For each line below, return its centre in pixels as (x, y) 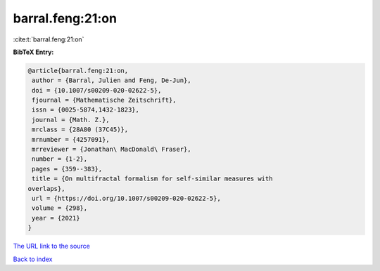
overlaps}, (46, 189)
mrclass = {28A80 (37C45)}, (80, 130)
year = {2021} (56, 218)
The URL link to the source (52, 246)
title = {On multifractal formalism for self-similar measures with (152, 179)
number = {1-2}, (60, 159)
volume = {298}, (60, 208)
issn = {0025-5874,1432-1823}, (86, 110)
